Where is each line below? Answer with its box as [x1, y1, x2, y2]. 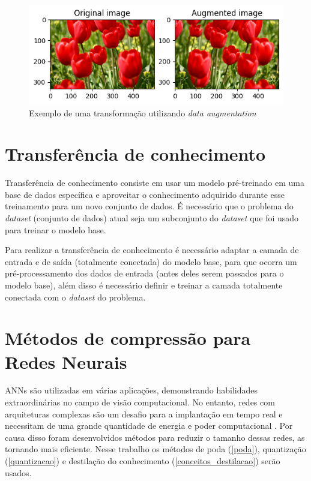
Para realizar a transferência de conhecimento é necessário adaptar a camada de [5, 243, 299, 256]
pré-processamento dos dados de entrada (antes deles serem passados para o [5, 267, 284, 279]
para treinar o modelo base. [5, 223, 106, 236]
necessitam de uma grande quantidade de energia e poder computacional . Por [5, 419, 293, 432]
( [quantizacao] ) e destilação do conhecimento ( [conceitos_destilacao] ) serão [5, 455, 280, 467]
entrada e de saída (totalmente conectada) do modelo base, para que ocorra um [5, 255, 297, 267]
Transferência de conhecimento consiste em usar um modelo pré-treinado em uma [5, 176, 304, 189]
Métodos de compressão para [5, 326, 251, 350]
